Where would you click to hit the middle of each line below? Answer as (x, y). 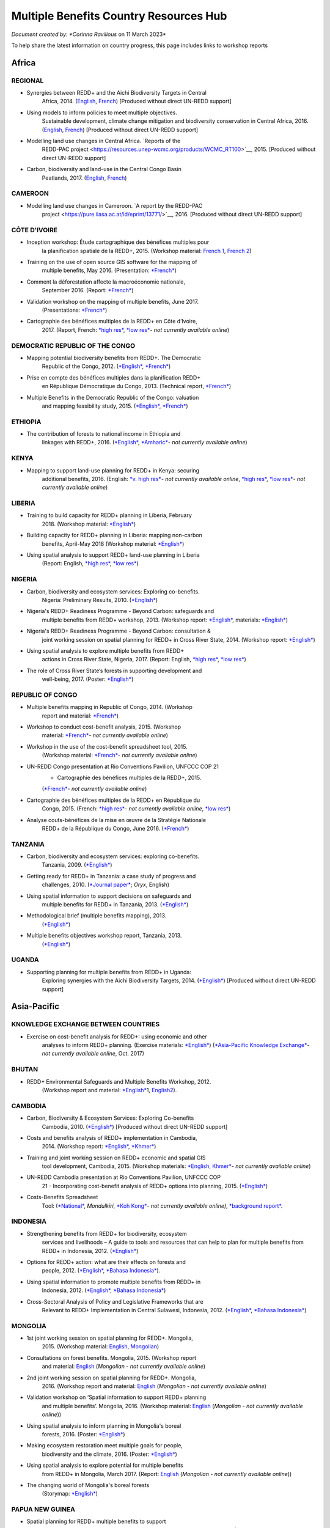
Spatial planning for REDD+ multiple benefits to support (96, 1521)
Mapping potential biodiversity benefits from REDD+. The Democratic (114, 358)
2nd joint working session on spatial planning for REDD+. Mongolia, (112, 1378)
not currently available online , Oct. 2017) (93, 1054)
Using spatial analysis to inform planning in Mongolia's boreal (104, 1426)
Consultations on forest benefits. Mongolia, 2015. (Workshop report (112, 1357)
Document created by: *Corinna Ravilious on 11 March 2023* (89, 34)
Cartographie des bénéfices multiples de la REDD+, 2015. (129, 777)
